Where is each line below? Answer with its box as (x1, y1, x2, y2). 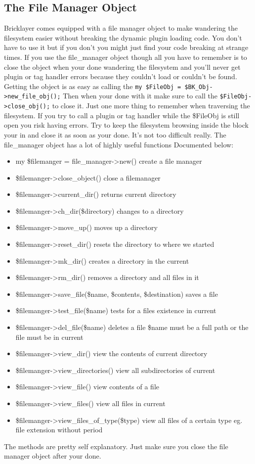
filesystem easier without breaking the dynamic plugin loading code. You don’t (4, 32, 242, 43)
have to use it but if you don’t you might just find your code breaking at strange (4, 42, 249, 52)
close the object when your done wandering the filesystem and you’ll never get (4, 61, 241, 72)
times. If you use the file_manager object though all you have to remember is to (4, 51, 247, 62)
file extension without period (15, 424, 103, 435)
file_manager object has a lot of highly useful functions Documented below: (4, 139, 234, 149)
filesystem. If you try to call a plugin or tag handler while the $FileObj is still (4, 110, 240, 120)
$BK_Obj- (184, 83, 213, 91)
